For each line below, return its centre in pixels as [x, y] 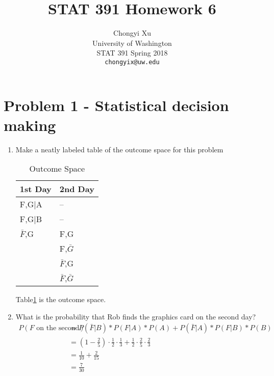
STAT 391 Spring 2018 [132, 53]
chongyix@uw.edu [132, 62]
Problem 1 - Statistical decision [116, 105]
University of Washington [132, 43]
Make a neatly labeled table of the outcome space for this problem [119, 149]
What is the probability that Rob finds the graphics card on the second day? [136, 316]
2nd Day [77, 189]
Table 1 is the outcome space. [61, 299]
